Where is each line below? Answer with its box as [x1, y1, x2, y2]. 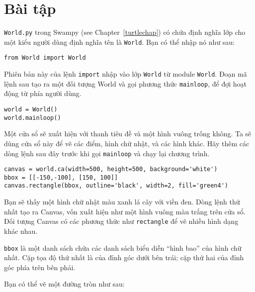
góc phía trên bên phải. [4, 262, 76, 272]
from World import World [4, 54, 86, 62]
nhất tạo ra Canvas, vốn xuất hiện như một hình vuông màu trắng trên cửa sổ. [4, 206, 246, 216]
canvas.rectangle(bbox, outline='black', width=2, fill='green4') [4, 182, 229, 190]
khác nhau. [4, 225, 38, 236]
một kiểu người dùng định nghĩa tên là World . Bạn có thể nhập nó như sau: [4, 36, 235, 47]
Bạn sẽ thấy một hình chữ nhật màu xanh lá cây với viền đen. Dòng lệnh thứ [4, 196, 240, 207]
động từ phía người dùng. [4, 88, 82, 98]
